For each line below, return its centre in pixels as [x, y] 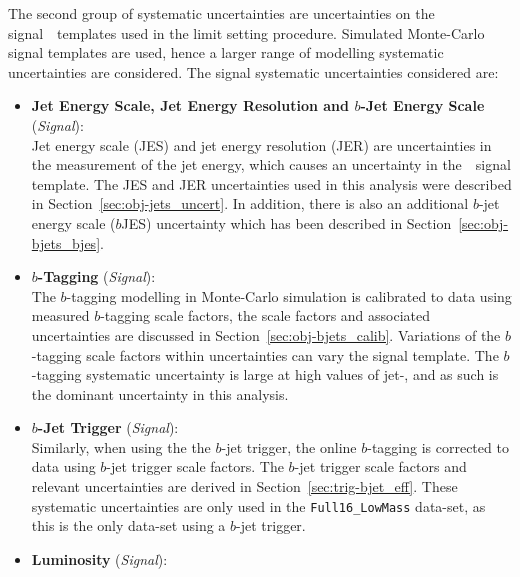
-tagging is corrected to [438, 446]
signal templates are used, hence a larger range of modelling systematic [226, 52]
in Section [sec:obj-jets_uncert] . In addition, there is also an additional [250, 203]
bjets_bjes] [66, 242]
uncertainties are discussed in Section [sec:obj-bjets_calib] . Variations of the [266, 334]
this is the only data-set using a [128, 525]
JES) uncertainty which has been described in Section [286, 222]
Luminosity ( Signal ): [99, 558]
